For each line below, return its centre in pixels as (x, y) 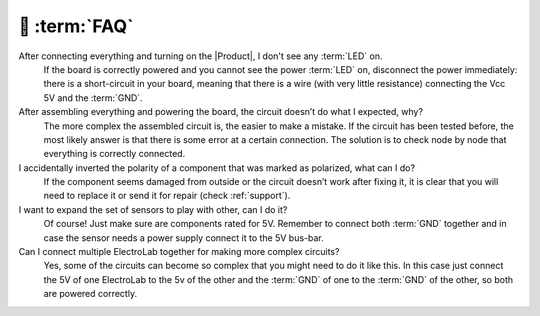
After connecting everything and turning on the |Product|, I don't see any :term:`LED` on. (200, 56)
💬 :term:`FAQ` (76, 26)
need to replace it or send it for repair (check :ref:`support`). (167, 196)
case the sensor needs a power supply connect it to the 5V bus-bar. (183, 237)
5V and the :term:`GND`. (93, 97)
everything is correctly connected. (114, 154)
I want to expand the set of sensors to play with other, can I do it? (153, 209)
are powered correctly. (90, 294)
